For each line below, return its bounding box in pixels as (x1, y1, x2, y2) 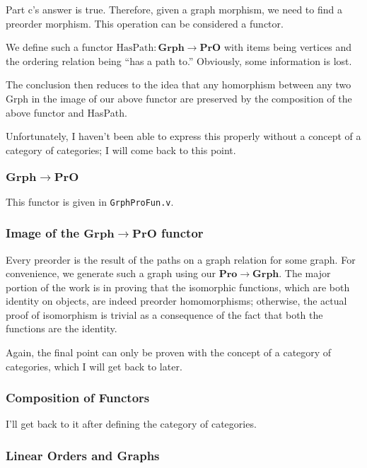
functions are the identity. (6, 321, 117, 336)
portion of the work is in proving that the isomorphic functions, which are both (6, 279, 350, 294)
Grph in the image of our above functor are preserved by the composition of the (6, 90, 352, 105)
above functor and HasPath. (6, 105, 127, 119)
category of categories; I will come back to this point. (6, 142, 236, 157)
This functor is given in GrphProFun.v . (6, 194, 174, 209)
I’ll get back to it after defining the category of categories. (6, 416, 257, 431)
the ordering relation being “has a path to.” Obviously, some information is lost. (6, 53, 352, 68)
